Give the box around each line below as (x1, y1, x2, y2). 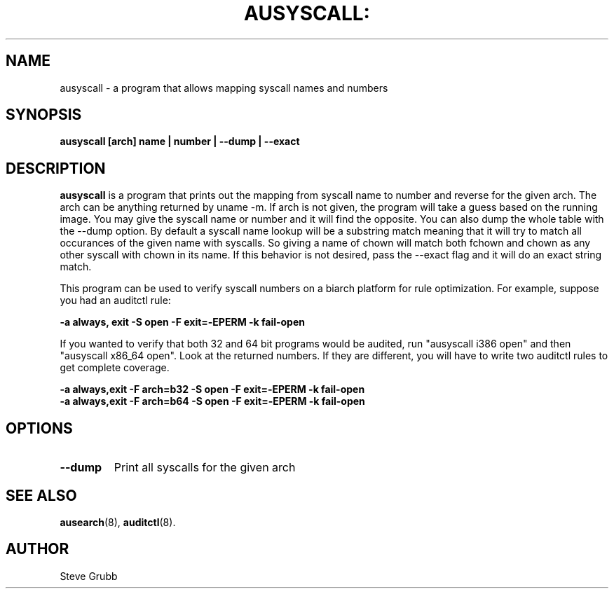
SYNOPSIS (6, 106, 82, 124)
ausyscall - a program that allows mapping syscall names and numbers (60, 81, 388, 94)
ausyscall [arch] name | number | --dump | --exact (60, 135, 300, 148)
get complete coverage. (60, 361, 170, 374)
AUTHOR (6, 540, 69, 558)
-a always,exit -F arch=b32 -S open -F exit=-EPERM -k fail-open (60, 383, 365, 396)
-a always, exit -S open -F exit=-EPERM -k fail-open (60, 316, 306, 329)
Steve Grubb (60, 569, 118, 582)
